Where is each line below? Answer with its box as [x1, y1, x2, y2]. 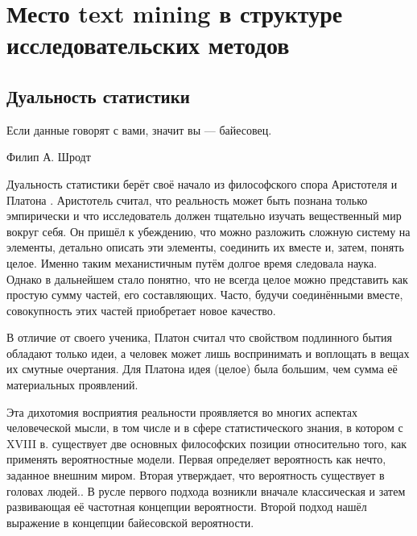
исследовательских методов [6, 28, 290, 61]
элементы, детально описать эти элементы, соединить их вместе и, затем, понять [6, 239, 404, 256]
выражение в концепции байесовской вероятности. [6, 513, 254, 530]
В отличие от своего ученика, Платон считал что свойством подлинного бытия [6, 329, 392, 346]
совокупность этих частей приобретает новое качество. [6, 301, 276, 318]
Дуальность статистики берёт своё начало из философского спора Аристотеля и [6, 175, 398, 192]
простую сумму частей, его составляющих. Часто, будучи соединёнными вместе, [6, 286, 403, 303]
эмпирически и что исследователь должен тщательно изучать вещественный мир [6, 207, 402, 224]
